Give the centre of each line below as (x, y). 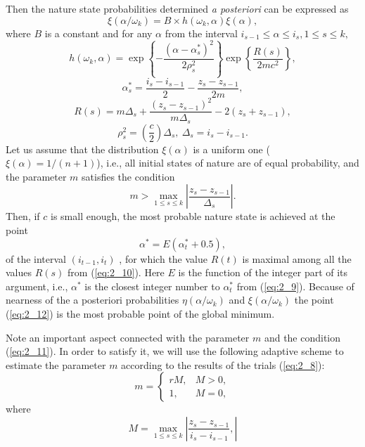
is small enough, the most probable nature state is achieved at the (193, 216)
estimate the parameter (56, 364)
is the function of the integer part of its (263, 272)
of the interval (36, 258)
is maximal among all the (297, 258)
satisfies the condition (128, 176)
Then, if (23, 216)
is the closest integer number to (152, 286)
